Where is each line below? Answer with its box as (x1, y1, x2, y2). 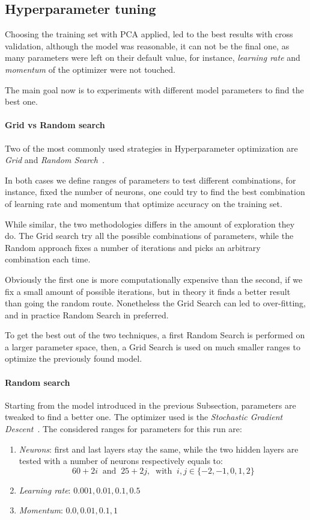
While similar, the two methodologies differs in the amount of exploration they (5, 217, 295, 230)
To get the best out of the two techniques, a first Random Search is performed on (5, 329, 305, 341)
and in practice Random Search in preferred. (5, 308, 169, 321)
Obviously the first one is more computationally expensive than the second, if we (5, 273, 303, 285)
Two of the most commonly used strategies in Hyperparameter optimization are (5, 141, 298, 154)
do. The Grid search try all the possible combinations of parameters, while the (5, 229, 294, 242)
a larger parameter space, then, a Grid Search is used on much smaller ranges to (5, 340, 300, 353)
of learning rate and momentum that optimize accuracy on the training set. (5, 197, 282, 209)
